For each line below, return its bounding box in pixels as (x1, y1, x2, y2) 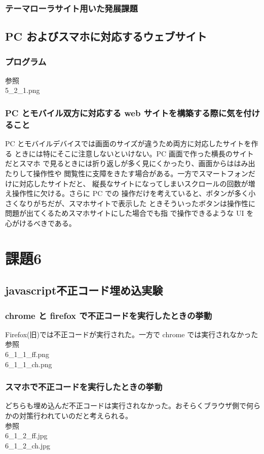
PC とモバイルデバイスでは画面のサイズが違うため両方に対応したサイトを (5, 138, 251, 149)
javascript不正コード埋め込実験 (5, 282, 163, 298)
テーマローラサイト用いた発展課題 (5, 2, 138, 14)
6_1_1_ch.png (5, 359, 52, 369)
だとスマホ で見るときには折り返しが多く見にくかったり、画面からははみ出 (5, 158, 255, 169)
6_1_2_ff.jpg (5, 430, 48, 441)
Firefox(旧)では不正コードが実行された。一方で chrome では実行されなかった (5, 329, 258, 339)
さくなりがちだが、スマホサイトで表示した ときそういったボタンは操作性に (5, 198, 255, 208)
